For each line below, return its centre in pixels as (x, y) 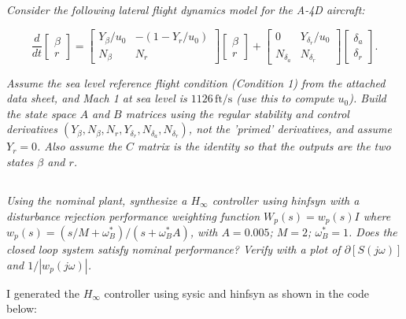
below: (22, 308)
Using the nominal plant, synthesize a (97, 200)
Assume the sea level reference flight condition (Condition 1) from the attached (196, 82)
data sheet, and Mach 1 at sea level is (97, 98)
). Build (367, 98)
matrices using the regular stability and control (237, 113)
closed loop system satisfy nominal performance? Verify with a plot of (173, 249)
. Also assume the (79, 146)
